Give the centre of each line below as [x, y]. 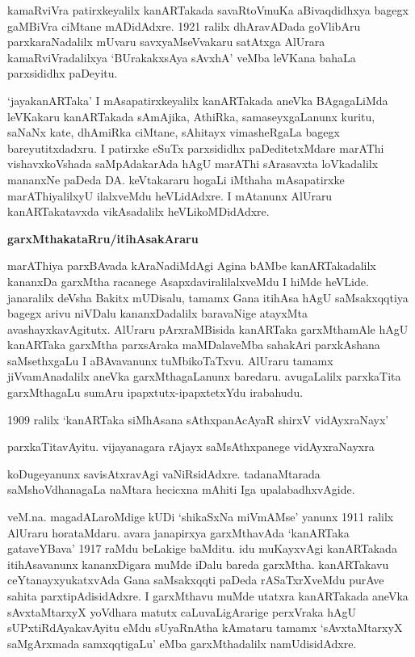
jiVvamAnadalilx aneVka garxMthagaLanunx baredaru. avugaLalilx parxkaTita [204, 376]
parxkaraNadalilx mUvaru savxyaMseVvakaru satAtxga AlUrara [166, 42]
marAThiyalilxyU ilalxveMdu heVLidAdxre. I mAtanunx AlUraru [170, 195]
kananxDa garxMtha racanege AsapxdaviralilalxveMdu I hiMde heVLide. [188, 281]
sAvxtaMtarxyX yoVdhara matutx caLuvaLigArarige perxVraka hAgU [182, 611]
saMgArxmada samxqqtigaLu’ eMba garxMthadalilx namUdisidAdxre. [182, 643]
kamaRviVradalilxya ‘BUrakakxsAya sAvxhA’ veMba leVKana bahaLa [182, 57]
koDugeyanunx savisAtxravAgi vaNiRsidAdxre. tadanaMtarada [164, 473]
